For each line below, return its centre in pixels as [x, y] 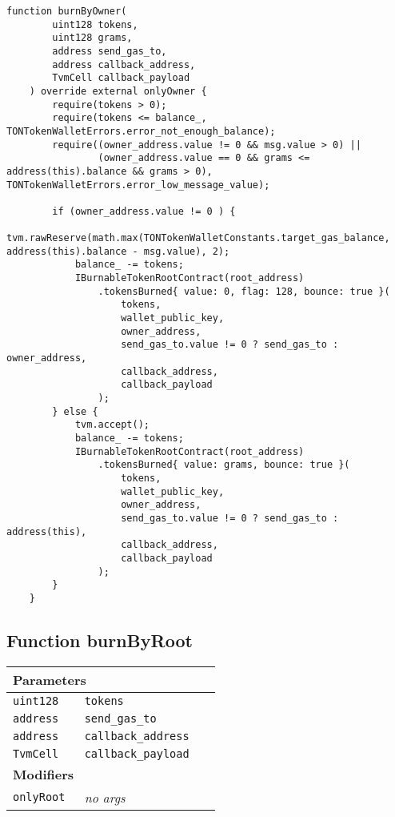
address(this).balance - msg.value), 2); [118, 251]
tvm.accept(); [112, 425]
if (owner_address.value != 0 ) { [144, 211]
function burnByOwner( [67, 11]
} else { [75, 411]
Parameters [50, 679]
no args [105, 797]
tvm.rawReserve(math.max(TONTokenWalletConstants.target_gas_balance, [198, 238]
